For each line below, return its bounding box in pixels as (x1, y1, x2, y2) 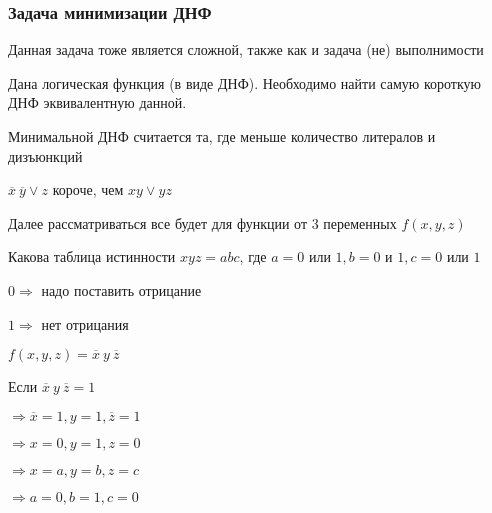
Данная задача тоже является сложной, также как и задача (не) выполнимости (8, 39, 484, 60)
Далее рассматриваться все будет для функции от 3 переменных (8, 212, 397, 233)
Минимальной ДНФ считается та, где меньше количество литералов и (8, 126, 436, 146)
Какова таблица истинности (8, 246, 176, 267)
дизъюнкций (8, 145, 83, 166)
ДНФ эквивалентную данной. (8, 92, 187, 113)
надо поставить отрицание (41, 279, 202, 300)
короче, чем (52, 179, 124, 200)
